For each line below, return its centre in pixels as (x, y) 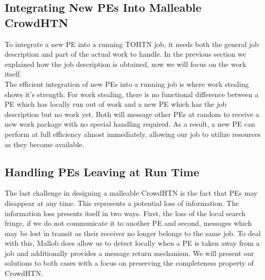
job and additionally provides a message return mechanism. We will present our (129, 253)
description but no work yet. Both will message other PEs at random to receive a (132, 114)
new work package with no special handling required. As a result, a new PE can (130, 124)
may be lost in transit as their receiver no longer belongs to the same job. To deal (133, 233)
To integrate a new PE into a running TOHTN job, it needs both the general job (132, 44)
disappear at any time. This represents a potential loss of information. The (122, 203)
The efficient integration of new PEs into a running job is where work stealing (127, 84)
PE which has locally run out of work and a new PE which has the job (116, 104)
